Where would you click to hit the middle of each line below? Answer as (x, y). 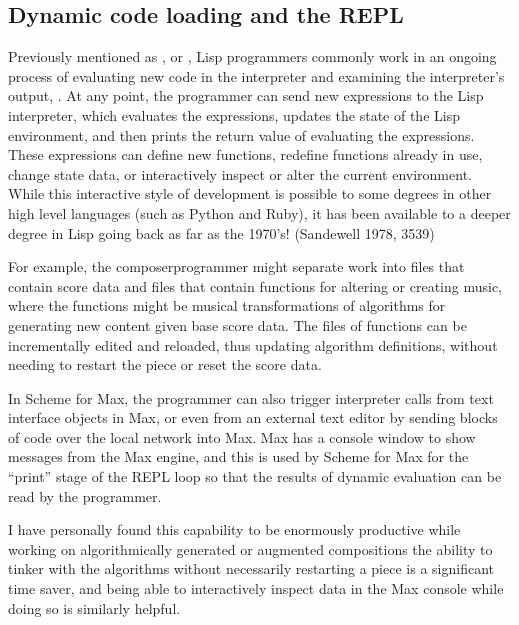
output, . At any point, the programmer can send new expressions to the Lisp (246, 95)
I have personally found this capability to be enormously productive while (234, 529)
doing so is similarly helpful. (94, 607)
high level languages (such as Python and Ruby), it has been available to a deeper (259, 212)
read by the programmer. (85, 495)
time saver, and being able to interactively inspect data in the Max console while (256, 588)
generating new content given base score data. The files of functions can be (237, 324)
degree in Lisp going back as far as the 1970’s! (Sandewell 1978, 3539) (221, 232)
